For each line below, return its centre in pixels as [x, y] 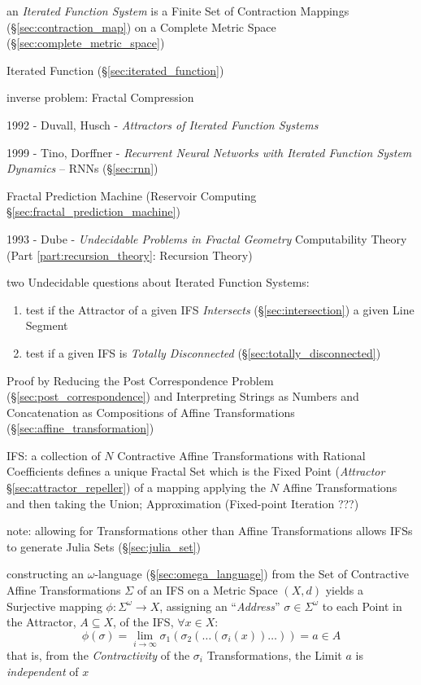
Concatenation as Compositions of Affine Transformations [151, 412]
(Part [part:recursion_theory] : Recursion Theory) [130, 255]
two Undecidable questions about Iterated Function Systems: [158, 282]
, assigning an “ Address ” [220, 606]
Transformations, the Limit [274, 655]
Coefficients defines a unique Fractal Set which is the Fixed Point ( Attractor [196, 471]
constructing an [46, 574]
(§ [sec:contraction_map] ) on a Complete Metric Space [141, 26]
